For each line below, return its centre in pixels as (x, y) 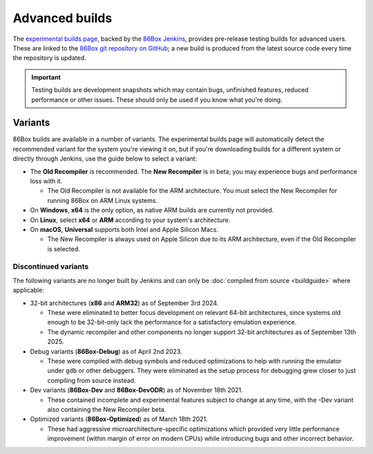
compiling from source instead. (92, 380)
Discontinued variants (51, 266)
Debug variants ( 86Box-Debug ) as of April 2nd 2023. (106, 351)
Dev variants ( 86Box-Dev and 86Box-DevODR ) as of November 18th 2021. (136, 390)
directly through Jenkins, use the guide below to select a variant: (105, 158)
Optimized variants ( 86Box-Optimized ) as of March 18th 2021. (119, 419)
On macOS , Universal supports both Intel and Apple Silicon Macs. (124, 229)
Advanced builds (63, 18)
